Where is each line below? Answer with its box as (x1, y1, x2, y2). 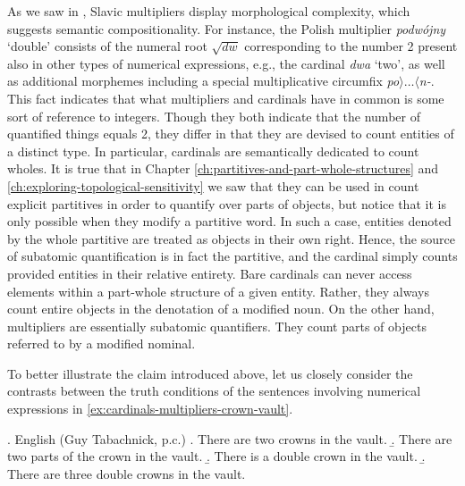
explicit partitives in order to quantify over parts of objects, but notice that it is (7, 194, 446, 213)
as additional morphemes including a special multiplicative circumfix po (7, 71, 400, 90)
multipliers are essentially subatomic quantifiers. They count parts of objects (7, 316, 427, 335)
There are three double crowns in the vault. (7, 464, 246, 482)
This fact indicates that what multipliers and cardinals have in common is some (7, 88, 444, 107)
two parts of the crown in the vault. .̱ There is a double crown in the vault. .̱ (7, 447, 426, 465)
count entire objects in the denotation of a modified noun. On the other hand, (7, 299, 435, 318)
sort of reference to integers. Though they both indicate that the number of (7, 106, 420, 125)
